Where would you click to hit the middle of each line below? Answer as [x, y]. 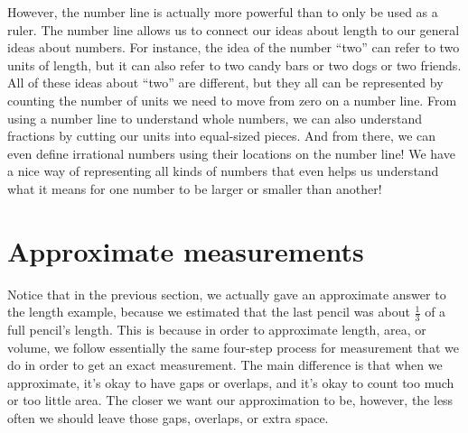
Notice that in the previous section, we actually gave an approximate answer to [227, 294]
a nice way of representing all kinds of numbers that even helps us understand [223, 171]
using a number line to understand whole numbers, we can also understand [215, 118]
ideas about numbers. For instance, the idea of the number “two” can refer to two [234, 47]
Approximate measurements [186, 250]
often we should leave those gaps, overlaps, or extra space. [168, 418]
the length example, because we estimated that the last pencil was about [209, 312]
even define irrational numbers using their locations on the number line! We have [231, 153]
